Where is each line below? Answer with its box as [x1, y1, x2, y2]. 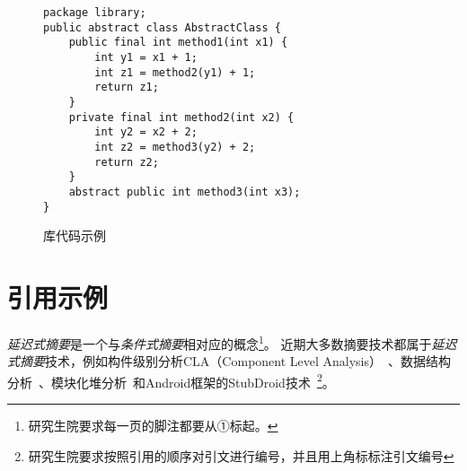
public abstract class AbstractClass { [43, 21, 281, 34]
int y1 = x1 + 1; [94, 50, 198, 64]
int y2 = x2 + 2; [94, 126, 198, 139]
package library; [43, 6, 146, 19]
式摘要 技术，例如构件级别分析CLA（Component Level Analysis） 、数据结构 [7, 352, 452, 371]
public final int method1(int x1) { [68, 36, 288, 49]
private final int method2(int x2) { [68, 110, 295, 124]
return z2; [94, 155, 159, 169]
